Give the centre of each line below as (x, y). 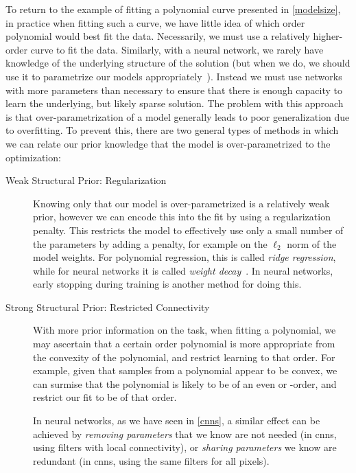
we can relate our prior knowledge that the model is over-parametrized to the (168, 143)
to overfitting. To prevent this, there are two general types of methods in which (172, 130)
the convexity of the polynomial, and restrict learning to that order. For (184, 357)
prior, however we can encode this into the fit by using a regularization (182, 217)
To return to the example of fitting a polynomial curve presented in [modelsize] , (173, 9)
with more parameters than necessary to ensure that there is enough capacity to (174, 90)
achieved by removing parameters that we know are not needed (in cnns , (185, 434)
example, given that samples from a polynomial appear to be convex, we (185, 370)
